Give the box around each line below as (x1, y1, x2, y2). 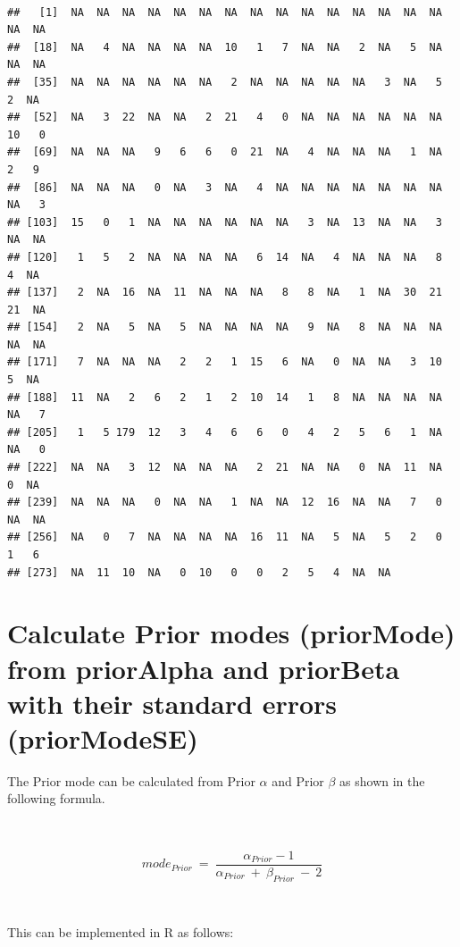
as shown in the (339, 771, 425, 790)
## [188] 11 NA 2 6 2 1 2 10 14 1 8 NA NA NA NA (7, 390, 442, 404)
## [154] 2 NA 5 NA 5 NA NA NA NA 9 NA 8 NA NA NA (7, 321, 442, 334)
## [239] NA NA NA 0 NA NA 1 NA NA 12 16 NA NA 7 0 (7, 496, 442, 509)
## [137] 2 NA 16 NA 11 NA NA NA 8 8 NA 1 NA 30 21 (7, 286, 442, 299)
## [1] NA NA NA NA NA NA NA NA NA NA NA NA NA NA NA (7, 5, 442, 19)
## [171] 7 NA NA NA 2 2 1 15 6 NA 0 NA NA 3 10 (7, 356, 442, 369)
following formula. (7, 789, 105, 808)
